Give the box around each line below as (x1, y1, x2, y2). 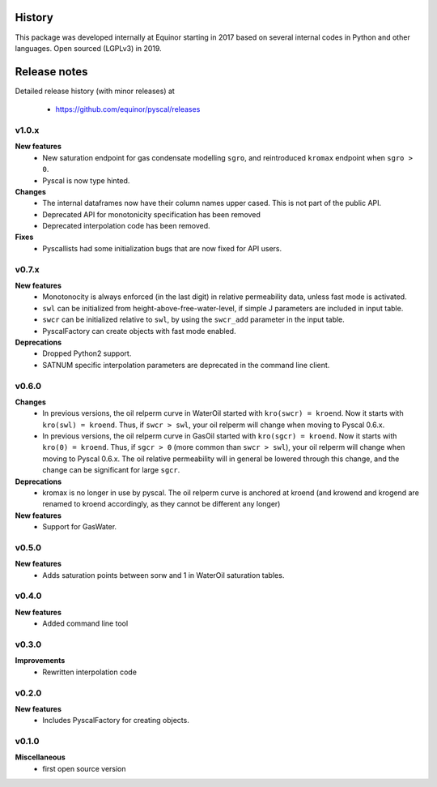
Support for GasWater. (42, 522, 117, 532)
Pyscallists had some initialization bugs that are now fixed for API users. (42, 243, 282, 253)
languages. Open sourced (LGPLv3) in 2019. (15, 43, 162, 53)
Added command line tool (42, 618, 129, 628)
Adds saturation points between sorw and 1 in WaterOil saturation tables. (42, 570, 285, 580)
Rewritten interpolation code (42, 667, 138, 677)
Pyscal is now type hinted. (42, 175, 130, 186)
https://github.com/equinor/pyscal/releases (55, 105, 201, 114)
